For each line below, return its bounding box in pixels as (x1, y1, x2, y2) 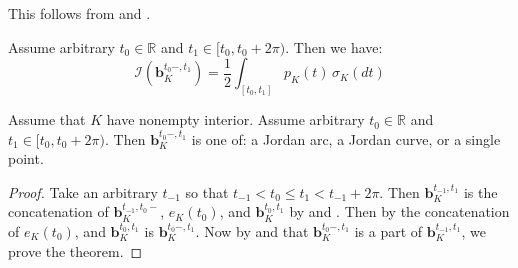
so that (185, 181, 229, 202)
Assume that (8, 109, 86, 130)
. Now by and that (195, 221, 309, 242)
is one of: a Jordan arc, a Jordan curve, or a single (191, 128, 501, 149)
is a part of (354, 221, 423, 242)
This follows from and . (8, 3, 151, 23)
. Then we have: (285, 36, 383, 57)
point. (8, 148, 44, 169)
